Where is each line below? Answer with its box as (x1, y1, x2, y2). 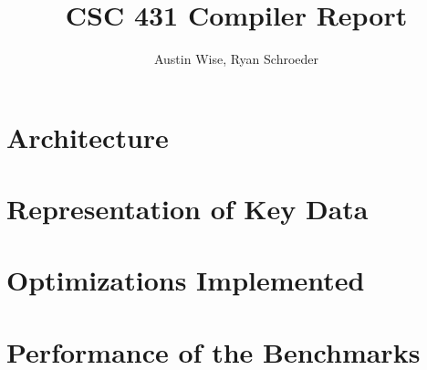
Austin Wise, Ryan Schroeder (153, 49, 319, 69)
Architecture (6, 118, 169, 155)
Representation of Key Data (6, 190, 369, 227)
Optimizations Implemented (6, 261, 365, 299)
